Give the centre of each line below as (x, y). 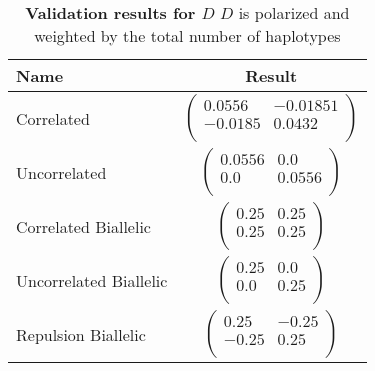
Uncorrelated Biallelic (92, 280)
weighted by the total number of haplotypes (187, 35)
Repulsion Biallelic (81, 334)
